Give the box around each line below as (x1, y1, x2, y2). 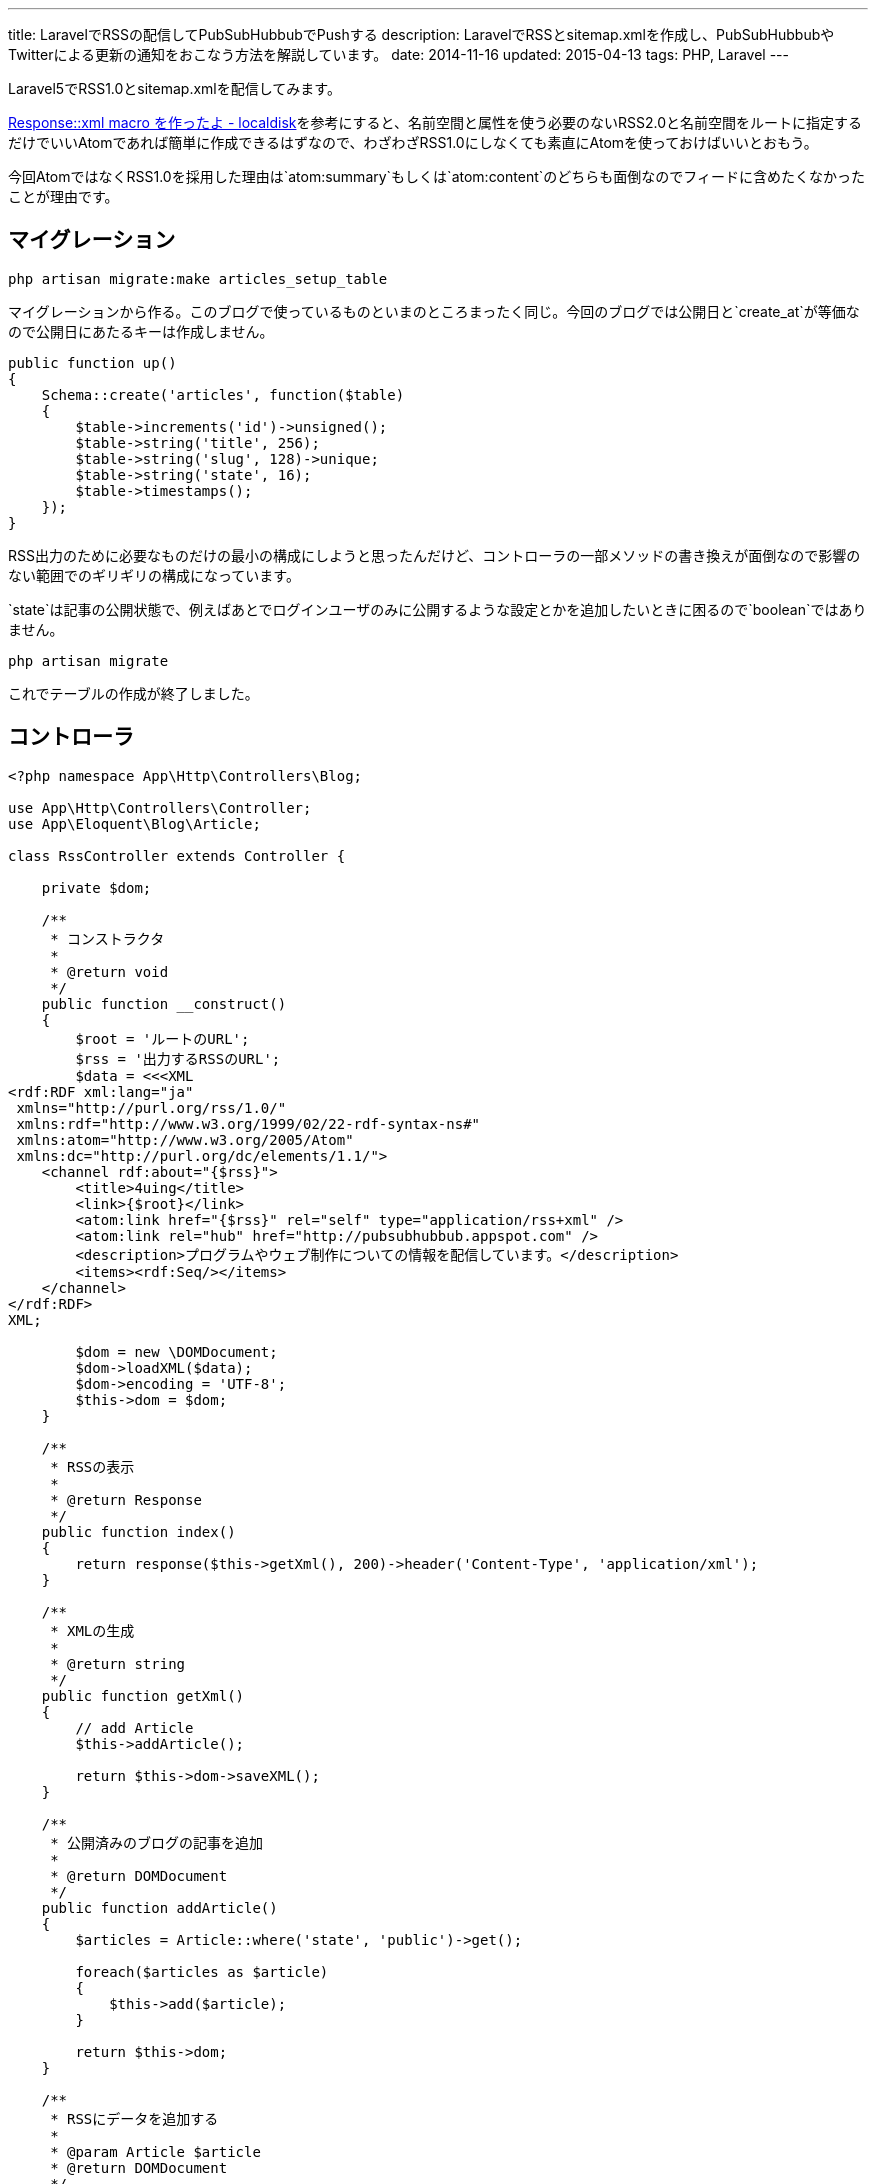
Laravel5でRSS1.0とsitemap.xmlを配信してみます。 (8, 80, 341, 97)
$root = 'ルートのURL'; (75, 1030, 250, 1047)
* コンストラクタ (50, 930, 165, 947)
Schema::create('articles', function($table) (41, 386, 405, 403)
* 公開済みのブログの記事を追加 (50, 1834, 264, 1851)
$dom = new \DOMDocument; (75, 1343, 278, 1360)
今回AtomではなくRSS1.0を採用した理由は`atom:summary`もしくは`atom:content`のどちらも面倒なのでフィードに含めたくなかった (8, 168, 865, 185)
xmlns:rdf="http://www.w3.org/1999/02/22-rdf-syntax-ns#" (16, 1115, 481, 1132)
